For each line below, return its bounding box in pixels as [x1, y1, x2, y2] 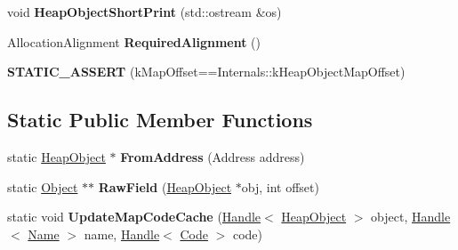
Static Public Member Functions [7, 106, 313, 133]
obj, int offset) [241, 177, 319, 196]
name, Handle [84, 224, 160, 243]
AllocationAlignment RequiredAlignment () [7, 32, 261, 51]
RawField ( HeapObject [98, 177, 232, 196]
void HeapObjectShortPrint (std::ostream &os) [7, 3, 282, 20]
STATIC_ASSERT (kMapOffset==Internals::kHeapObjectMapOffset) [7, 62, 406, 81]
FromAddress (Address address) [120, 147, 305, 165]
